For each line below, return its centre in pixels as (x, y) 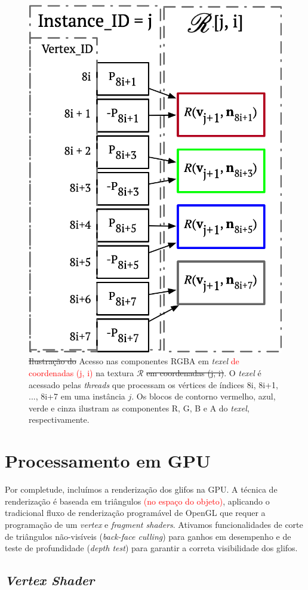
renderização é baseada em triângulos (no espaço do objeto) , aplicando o (137, 501)
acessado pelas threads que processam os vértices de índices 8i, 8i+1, (153, 384)
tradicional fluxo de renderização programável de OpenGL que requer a (135, 513)
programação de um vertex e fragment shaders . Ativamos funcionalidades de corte (154, 524)
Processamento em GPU (108, 461)
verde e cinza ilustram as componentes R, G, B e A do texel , (139, 408)
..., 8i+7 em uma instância (77, 396)
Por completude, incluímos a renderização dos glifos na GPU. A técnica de (141, 489)
